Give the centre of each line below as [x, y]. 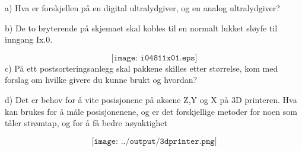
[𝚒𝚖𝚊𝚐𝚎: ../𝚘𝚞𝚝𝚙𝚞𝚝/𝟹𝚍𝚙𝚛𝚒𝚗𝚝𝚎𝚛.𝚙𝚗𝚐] [154, 141]
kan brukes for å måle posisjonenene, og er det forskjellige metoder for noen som [151, 111]
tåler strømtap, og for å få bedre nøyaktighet [86, 123]
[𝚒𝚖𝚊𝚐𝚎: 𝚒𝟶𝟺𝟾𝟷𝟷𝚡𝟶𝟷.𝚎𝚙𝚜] [154, 58]
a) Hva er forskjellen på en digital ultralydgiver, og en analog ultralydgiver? [142, 8]
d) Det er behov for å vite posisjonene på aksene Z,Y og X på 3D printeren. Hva [151, 99]
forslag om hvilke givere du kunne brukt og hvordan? [101, 80]
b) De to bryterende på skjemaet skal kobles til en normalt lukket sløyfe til [141, 28]
